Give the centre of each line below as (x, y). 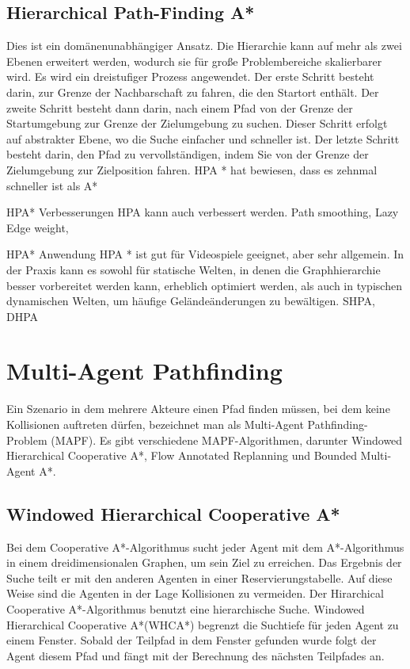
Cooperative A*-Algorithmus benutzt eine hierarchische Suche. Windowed (186, 608)
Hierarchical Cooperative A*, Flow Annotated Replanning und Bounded (182, 455)
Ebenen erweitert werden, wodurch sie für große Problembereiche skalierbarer (194, 61)
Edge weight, (38, 227)
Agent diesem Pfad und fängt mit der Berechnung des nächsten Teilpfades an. (196, 655)
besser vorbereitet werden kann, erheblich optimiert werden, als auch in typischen (204, 285)
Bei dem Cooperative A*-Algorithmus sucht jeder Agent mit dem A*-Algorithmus (205, 547)
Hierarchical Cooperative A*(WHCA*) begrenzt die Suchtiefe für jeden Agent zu (203, 624)
